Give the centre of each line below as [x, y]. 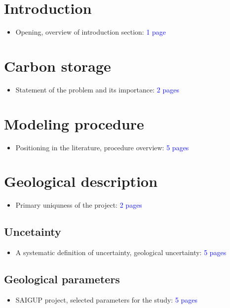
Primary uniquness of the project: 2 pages [79, 205]
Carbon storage [57, 66]
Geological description [81, 181]
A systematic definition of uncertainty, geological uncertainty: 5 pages [121, 252]
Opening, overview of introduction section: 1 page [91, 32]
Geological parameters [62, 279]
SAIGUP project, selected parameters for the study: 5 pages [107, 299]
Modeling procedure [74, 123]
